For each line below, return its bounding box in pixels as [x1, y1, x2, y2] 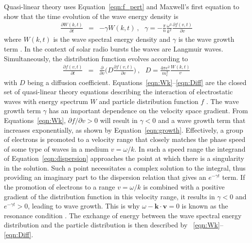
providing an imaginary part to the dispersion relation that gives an [4, 172, 206, 182]
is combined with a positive [143, 182, 225, 192]
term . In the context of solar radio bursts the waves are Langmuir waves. [4, 44, 223, 54]
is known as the [181, 201, 228, 211]
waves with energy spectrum [4, 96, 88, 106]
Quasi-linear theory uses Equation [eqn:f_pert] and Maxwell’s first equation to [4, 1, 239, 11]
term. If [222, 172, 245, 182]
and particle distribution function [99, 96, 198, 106]
